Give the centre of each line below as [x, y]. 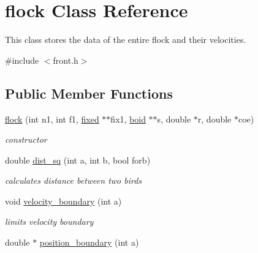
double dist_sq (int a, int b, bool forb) [78, 160]
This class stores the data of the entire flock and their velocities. [126, 40]
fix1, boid [128, 119]
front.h [66, 60]
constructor [26, 139]
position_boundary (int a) [89, 242]
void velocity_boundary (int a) [63, 201]
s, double [174, 119]
